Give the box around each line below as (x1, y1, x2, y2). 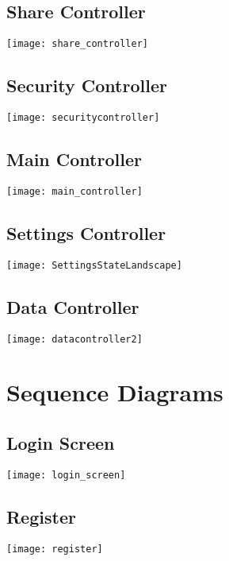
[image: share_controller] (6, 38, 148, 50)
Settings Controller (6, 220, 166, 245)
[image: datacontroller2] (6, 333, 143, 345)
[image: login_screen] (6, 469, 126, 481)
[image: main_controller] (6, 185, 143, 197)
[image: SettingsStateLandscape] (6, 259, 182, 271)
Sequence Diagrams (6, 376, 223, 408)
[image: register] (6, 543, 103, 555)
